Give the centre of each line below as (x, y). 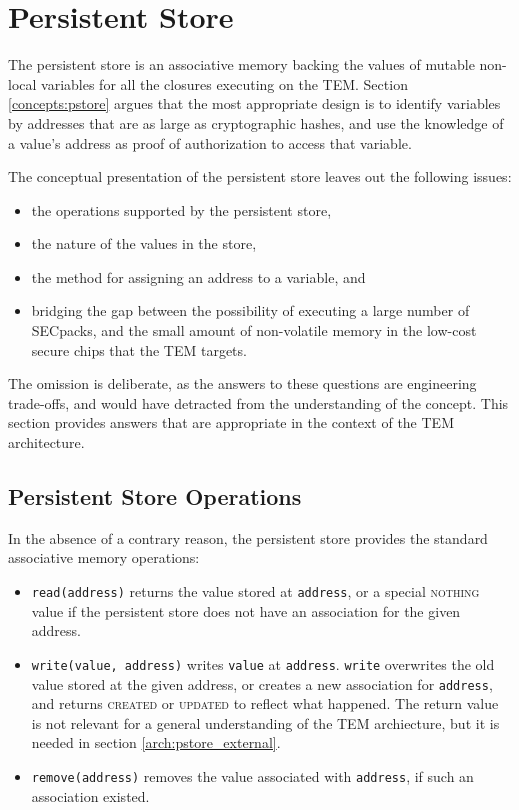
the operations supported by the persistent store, (181, 209)
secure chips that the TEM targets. (139, 349)
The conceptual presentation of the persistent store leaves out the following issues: (260, 176)
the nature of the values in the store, (144, 243)
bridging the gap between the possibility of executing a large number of (250, 310)
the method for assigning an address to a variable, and (198, 276)
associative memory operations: (104, 557)
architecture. (46, 442)
